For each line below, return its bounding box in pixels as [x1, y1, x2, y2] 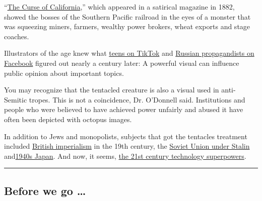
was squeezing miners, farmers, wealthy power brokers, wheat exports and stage [4, 21, 250, 32]
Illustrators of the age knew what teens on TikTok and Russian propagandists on [4, 48, 254, 58]
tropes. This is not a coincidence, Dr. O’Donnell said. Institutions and [29, 94, 245, 105]
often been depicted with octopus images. [4, 114, 132, 124]
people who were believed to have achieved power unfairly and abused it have [4, 104, 243, 115]
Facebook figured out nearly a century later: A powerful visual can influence [4, 57, 239, 68]
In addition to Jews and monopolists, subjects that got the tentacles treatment [4, 131, 247, 141]
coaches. [4, 31, 29, 41]
